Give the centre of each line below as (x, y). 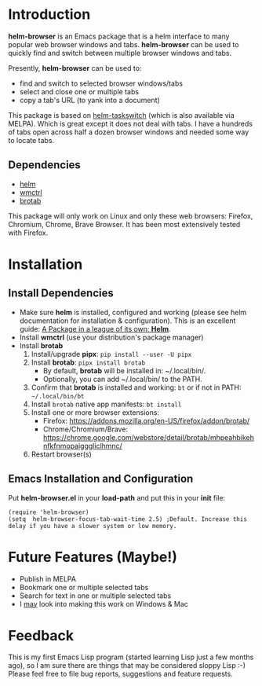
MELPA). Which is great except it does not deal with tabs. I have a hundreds (131, 123)
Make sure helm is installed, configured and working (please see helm (133, 312)
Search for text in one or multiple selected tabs (95, 596)
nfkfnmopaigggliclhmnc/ (83, 446)
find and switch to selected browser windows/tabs (101, 83)
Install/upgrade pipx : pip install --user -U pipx (111, 354)
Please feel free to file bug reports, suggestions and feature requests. (120, 674)
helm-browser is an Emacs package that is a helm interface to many (119, 36)
